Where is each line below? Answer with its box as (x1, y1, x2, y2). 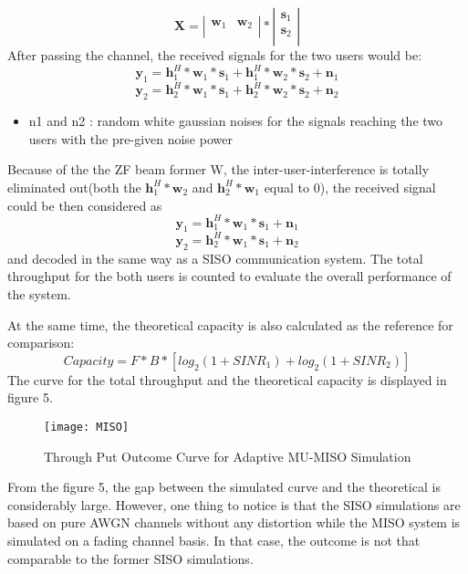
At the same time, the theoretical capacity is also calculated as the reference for (7, 315, 453, 334)
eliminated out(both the (7, 177, 141, 196)
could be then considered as (7, 195, 162, 214)
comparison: (7, 333, 75, 352)
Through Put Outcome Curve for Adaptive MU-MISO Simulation (44, 446, 411, 465)
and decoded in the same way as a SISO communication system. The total (7, 248, 423, 267)
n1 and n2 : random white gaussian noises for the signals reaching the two (28, 111, 443, 130)
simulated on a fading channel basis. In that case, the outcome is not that (7, 530, 421, 549)
